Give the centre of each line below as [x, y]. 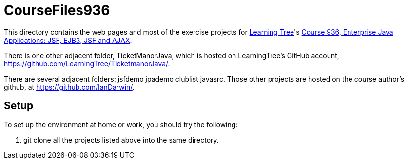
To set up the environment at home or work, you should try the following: [121, 124]
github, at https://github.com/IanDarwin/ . [69, 87]
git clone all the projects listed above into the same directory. [121, 140]
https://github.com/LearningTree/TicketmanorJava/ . [87, 63]
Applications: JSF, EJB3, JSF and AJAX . [68, 40]
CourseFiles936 [57, 10]
